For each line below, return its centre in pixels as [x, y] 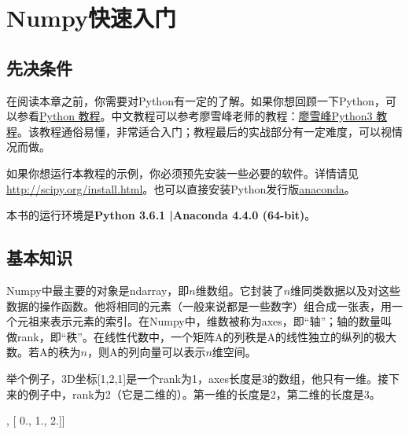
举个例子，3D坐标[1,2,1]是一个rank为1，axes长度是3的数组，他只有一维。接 [198, 378]
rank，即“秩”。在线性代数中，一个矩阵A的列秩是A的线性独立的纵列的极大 [206, 336]
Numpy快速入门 [91, 18]
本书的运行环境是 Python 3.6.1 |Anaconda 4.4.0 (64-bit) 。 [161, 215]
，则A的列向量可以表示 [146, 352]
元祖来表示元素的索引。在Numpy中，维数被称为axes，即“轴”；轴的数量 [199, 321]
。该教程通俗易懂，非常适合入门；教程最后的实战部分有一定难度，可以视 [204, 131]
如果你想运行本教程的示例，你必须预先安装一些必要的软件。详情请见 [182, 173]
